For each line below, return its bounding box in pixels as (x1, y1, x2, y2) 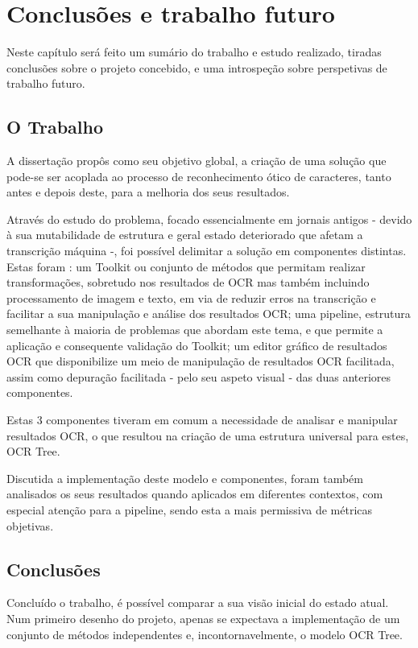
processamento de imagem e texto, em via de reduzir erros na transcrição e (6, 289, 376, 306)
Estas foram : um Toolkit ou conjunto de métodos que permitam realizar (6, 258, 366, 274)
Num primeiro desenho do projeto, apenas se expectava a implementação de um (6, 609, 400, 626)
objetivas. (6, 517, 54, 534)
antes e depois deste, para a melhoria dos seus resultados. (6, 184, 290, 200)
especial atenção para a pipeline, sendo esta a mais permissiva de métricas (6, 501, 373, 518)
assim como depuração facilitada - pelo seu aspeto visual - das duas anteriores (6, 368, 391, 385)
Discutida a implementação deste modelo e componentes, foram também (6, 469, 363, 486)
